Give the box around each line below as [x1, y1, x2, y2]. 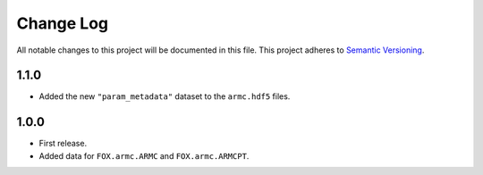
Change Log [16, 13, 109, 33]
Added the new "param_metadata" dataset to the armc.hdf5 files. [38, 91, 291, 102]
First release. [38, 138, 88, 149]
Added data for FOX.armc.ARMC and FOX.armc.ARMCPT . [38, 150, 250, 161]
